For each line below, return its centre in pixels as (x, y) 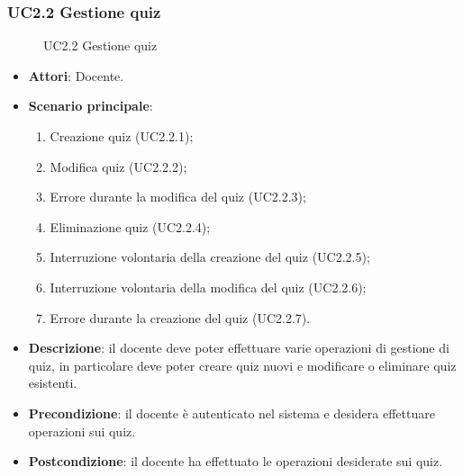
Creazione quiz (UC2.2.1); (122, 136)
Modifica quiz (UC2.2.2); (118, 166)
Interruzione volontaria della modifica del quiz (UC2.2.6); (208, 287)
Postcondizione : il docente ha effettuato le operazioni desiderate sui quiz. (236, 461)
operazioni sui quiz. (82, 431)
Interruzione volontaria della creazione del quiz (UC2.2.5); (210, 257)
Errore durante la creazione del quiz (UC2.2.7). (180, 317)
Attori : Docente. (76, 75)
